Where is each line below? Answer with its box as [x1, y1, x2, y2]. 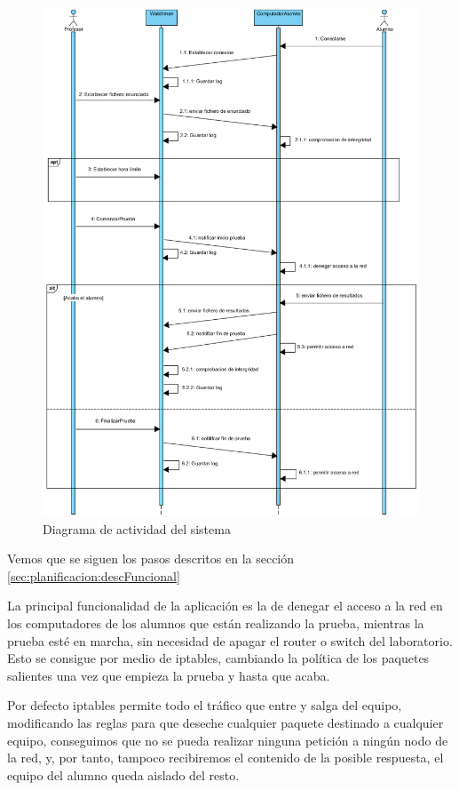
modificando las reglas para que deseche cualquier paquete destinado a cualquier [7, 713, 444, 731]
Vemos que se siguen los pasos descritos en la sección [7, 549, 295, 568]
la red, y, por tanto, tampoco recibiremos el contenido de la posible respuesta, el [7, 748, 444, 767]
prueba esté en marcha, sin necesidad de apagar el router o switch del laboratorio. [7, 631, 453, 650]
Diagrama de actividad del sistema [43, 519, 231, 538]
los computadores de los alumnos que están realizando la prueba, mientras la [7, 613, 424, 632]
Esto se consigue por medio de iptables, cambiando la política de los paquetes [7, 649, 430, 667]
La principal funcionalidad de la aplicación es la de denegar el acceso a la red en [7, 596, 443, 615]
